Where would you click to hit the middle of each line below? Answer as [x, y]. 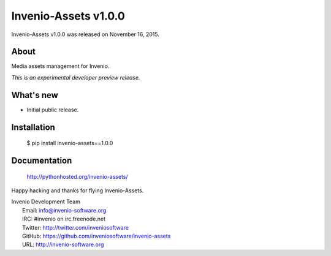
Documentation [42, 160]
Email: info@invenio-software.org [64, 210]
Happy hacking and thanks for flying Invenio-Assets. [78, 190]
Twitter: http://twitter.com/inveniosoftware [75, 227]
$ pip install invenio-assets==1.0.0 [70, 143]
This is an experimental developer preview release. [76, 77]
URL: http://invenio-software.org [63, 244]
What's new [35, 95]
